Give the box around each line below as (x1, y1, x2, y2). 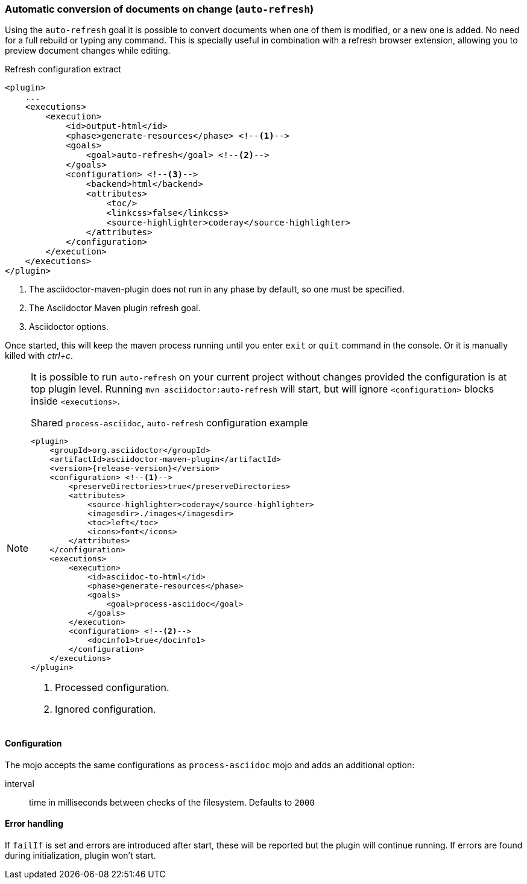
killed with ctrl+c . (5, 350, 73, 361)
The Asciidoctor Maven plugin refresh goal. (29, 303, 201, 314)
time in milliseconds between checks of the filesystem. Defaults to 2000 (29, 797, 315, 807)
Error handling (5, 818, 63, 829)
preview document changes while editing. (5, 45, 171, 56)
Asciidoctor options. (29, 321, 109, 332)
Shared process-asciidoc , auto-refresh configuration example (31, 417, 308, 429)
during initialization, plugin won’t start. (5, 850, 156, 860)
